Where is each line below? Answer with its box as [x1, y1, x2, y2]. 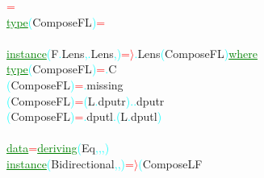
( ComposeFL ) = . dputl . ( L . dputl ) [6, 108, 162, 125]
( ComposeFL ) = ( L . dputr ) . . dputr [6, 92, 165, 109]
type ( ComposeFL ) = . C [6, 60, 117, 77]
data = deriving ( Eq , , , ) [6, 139, 110, 156]
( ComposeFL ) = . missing [6, 76, 124, 93]
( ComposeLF [138, 155, 203, 172]
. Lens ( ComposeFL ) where [134, 44, 258, 61]
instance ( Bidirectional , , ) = [6, 155, 134, 172]
